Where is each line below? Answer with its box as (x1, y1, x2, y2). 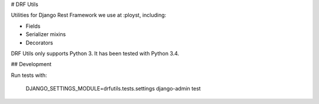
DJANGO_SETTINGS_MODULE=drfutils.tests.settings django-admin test (25, 85, 201, 92)
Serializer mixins (25, 31, 66, 38)
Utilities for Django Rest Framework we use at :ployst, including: (11, 12, 167, 19)
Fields (25, 22, 41, 30)
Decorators (25, 39, 53, 46)
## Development (11, 61, 52, 68)
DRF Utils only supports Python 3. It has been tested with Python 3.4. (11, 50, 180, 57)
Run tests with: (11, 71, 47, 79)
